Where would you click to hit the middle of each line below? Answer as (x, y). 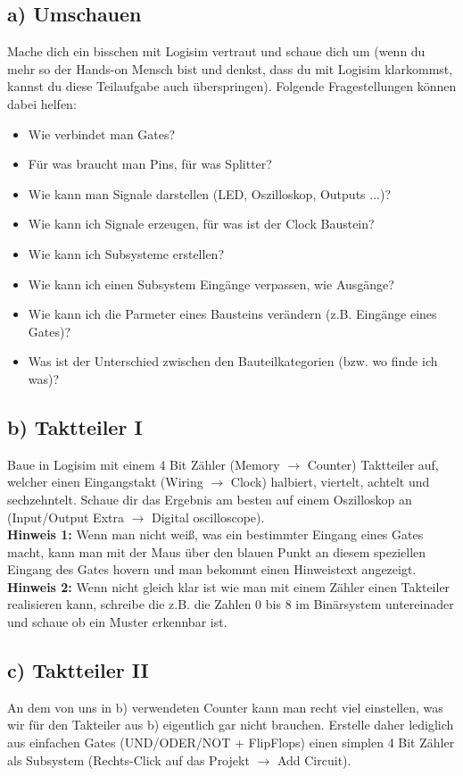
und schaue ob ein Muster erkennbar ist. (117, 622)
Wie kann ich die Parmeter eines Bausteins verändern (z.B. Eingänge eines (232, 314)
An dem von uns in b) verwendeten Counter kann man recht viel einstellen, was (225, 707)
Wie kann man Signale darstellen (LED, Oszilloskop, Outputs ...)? (209, 193)
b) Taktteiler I (75, 426)
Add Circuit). (314, 759)
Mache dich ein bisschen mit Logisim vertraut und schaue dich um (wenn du (216, 51)
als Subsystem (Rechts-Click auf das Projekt (128, 759)
